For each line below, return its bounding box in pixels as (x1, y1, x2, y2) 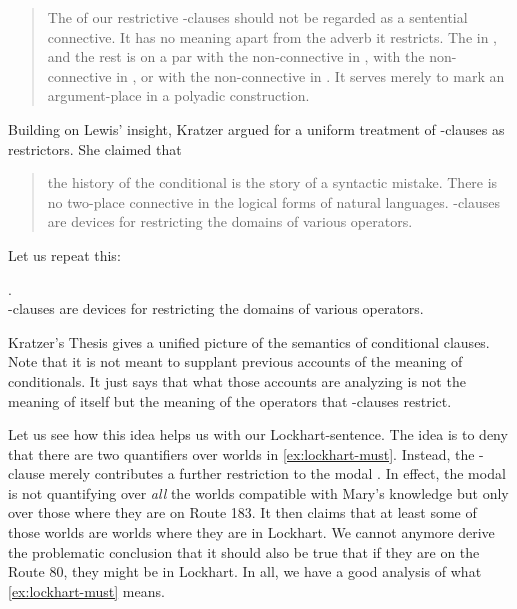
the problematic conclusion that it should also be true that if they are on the (8, 541, 480, 562)
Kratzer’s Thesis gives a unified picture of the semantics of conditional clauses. (8, 331, 490, 352)
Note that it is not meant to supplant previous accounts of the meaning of (8, 351, 463, 372)
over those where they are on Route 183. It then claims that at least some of (8, 502, 477, 523)
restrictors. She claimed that (8, 138, 182, 159)
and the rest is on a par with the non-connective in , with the (47, 46, 425, 67)
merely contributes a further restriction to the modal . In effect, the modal (49, 463, 506, 484)
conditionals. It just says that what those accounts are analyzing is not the (8, 370, 466, 391)
